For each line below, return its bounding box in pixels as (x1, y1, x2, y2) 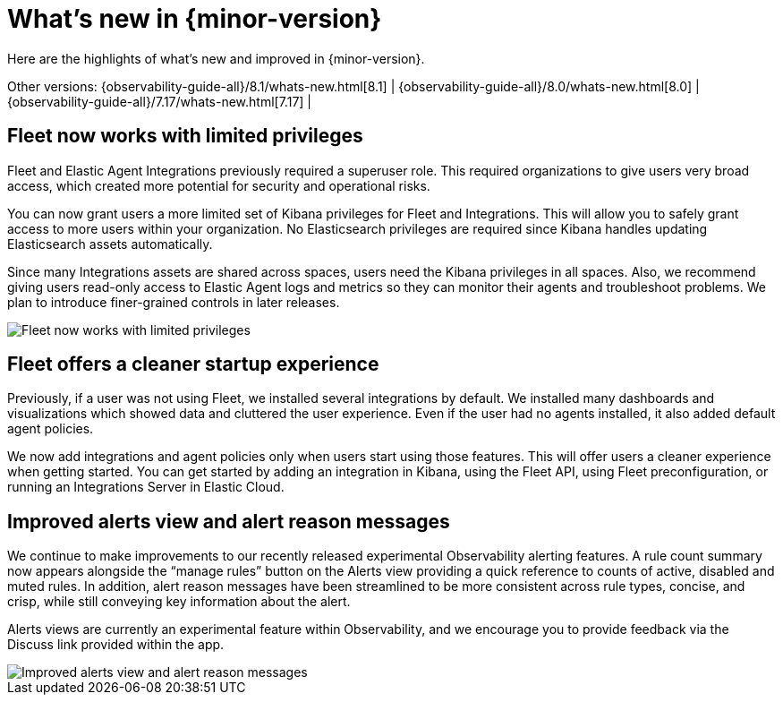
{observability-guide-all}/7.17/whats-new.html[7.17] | (7, 93, 312, 109)
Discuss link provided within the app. (7, 637, 225, 653)
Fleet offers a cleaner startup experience (7, 353, 379, 376)
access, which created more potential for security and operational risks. (7, 177, 430, 193)
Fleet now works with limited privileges (7, 124, 363, 148)
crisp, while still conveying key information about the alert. (7, 594, 351, 610)
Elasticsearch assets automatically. (7, 235, 213, 252)
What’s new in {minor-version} (7, 4, 382, 34)
